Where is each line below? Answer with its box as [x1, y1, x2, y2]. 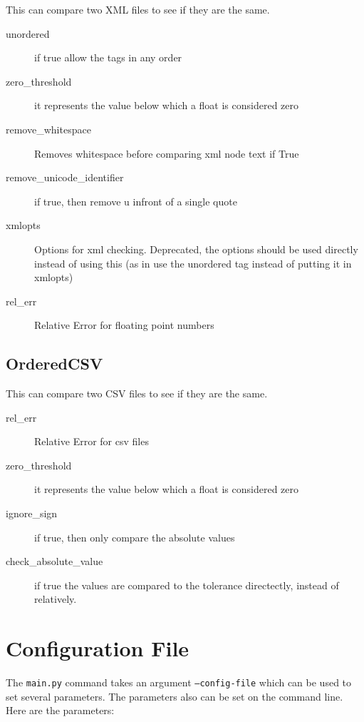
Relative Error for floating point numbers [34, 317, 214, 332]
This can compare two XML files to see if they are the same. [6, 2, 270, 16]
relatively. [34, 591, 77, 606]
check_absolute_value [6, 554, 103, 569]
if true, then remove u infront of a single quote [34, 193, 237, 208]
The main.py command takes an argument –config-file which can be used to [6, 675, 352, 690]
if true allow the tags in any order [34, 50, 182, 65]
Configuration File [6, 634, 189, 663]
